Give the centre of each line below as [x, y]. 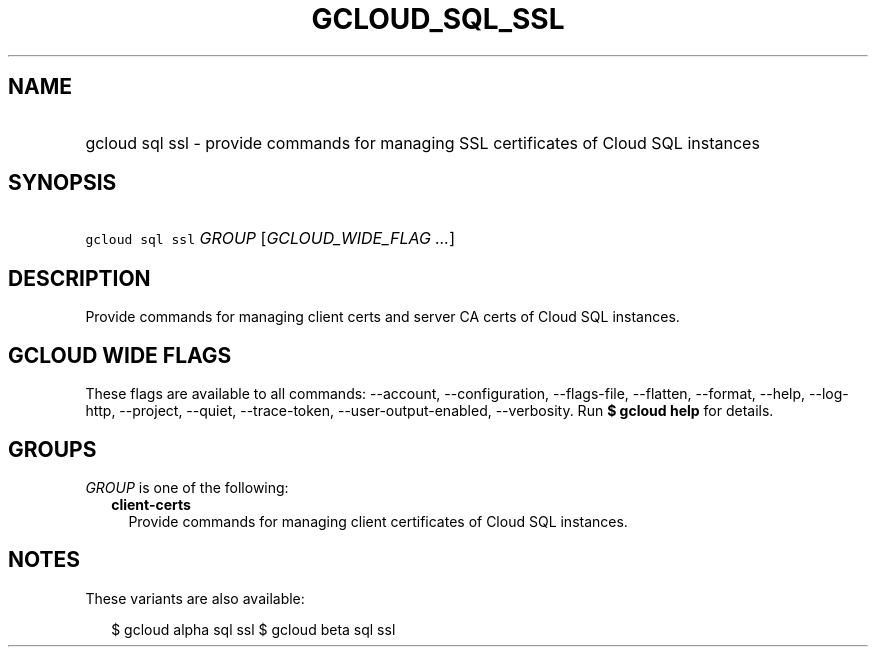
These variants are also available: [195, 598]
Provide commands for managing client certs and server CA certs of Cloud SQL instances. [382, 317]
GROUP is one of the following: [187, 487]
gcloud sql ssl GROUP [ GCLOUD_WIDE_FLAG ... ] [270, 238]
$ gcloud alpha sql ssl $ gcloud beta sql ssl [253, 629]
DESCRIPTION [79, 278]
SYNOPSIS [62, 183]
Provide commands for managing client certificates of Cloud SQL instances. [378, 521]
